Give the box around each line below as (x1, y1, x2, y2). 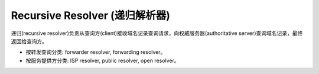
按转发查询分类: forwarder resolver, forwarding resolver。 (25, 49, 166, 56)
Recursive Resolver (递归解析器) (11, 9, 171, 22)
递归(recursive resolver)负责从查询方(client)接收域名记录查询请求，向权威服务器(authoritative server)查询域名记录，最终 (11, 30, 303, 37)
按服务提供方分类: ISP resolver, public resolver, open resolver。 (25, 57, 180, 64)
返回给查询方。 (11, 37, 47, 44)
